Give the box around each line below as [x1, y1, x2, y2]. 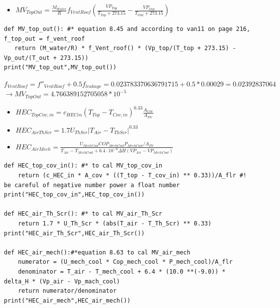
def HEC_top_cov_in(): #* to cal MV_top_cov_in [4, 162, 163, 169]
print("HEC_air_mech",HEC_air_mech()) [4, 297, 131, 304]
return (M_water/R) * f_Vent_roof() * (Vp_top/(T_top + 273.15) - [14, 45, 236, 52]
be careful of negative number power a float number [4, 181, 180, 189]
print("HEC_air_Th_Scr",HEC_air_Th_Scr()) [4, 229, 145, 237]
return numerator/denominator [18, 287, 117, 295]
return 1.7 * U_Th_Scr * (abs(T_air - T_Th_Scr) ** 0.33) [18, 220, 212, 227]
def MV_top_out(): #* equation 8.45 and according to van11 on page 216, [4, 26, 251, 32]
